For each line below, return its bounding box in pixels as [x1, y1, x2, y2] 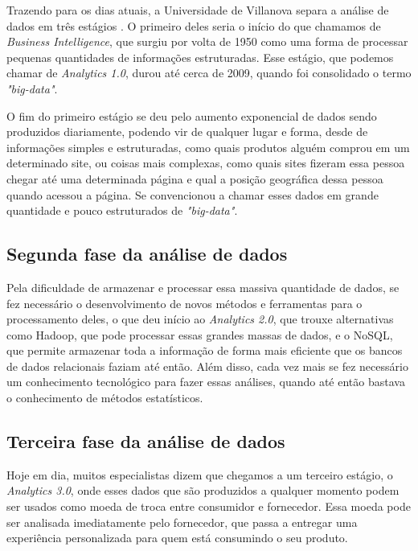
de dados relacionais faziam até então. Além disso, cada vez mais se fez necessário [6, 357, 408, 374]
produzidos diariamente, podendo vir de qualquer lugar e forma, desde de [6, 123, 368, 140]
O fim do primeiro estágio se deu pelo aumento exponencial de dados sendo [6, 107, 377, 124]
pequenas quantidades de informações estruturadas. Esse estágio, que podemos [6, 48, 394, 65]
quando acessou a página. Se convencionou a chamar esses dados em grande [6, 186, 379, 203]
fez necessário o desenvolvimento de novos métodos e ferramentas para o [6, 294, 363, 311]
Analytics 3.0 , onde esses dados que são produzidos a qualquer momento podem [6, 482, 400, 499]
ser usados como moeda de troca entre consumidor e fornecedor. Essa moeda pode [6, 498, 411, 515]
